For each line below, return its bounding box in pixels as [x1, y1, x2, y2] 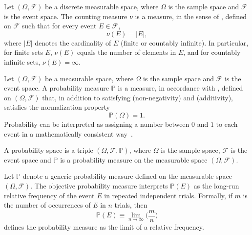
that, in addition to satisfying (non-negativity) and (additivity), [42, 92, 233, 102]
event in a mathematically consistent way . [4, 128, 133, 139]
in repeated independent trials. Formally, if [104, 190, 232, 200]
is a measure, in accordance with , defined [118, 83, 243, 93]
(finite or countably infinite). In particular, [121, 37, 249, 47]
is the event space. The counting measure [4, 11, 127, 21]
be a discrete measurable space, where [44, 1, 159, 11]
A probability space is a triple [4, 145, 93, 155]
